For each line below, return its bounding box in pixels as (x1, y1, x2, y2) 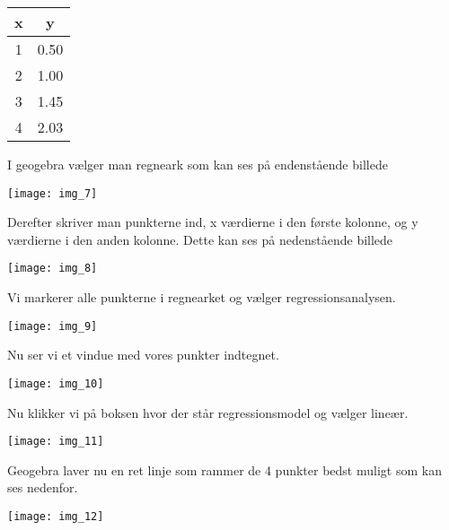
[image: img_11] (7, 435, 104, 448)
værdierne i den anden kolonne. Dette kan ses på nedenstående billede (7, 230, 393, 248)
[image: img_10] (7, 377, 104, 390)
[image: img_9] (7, 319, 98, 333)
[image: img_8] (7, 262, 98, 275)
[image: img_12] (7, 510, 104, 524)
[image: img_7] (7, 187, 98, 200)
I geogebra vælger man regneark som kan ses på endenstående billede (7, 155, 388, 173)
